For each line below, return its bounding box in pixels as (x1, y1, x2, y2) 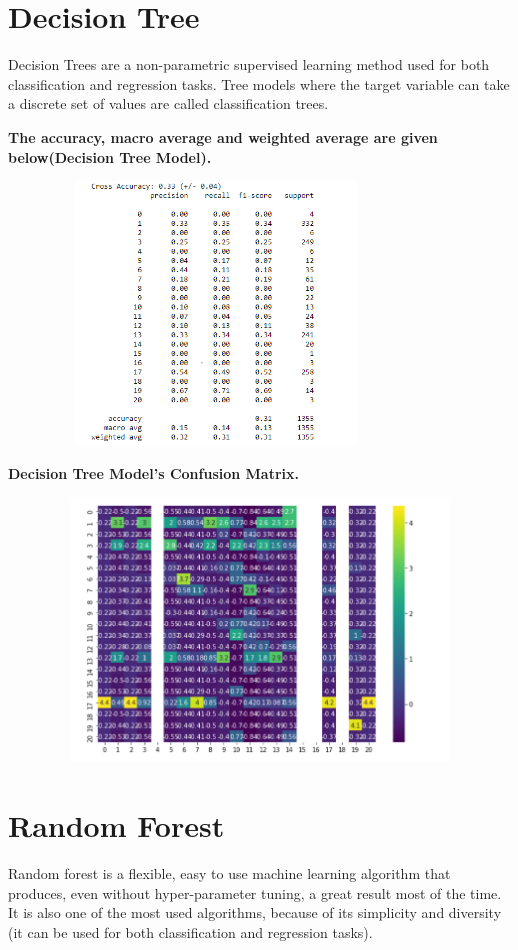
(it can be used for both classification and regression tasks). (8, 921, 373, 942)
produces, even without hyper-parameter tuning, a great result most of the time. (8, 882, 502, 903)
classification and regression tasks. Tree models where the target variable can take (8, 73, 510, 94)
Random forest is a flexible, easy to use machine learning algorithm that (8, 863, 451, 884)
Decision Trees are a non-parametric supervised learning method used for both (8, 54, 490, 75)
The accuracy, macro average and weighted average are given (8, 126, 438, 147)
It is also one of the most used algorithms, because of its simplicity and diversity (8, 902, 502, 923)
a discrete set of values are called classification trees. (8, 93, 329, 114)
